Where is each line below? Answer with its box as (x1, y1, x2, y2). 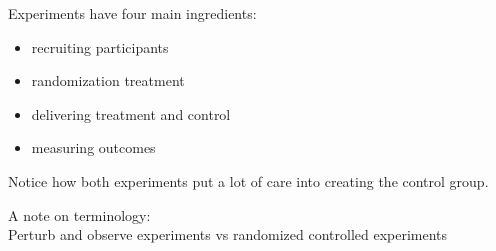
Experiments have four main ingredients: (8, 3, 257, 23)
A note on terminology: (8, 204, 151, 225)
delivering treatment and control (31, 103, 231, 124)
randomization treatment (31, 70, 185, 91)
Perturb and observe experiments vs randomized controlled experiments (8, 224, 448, 245)
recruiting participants (31, 36, 169, 57)
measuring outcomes (31, 137, 156, 158)
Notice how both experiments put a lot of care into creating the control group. (8, 170, 489, 191)
